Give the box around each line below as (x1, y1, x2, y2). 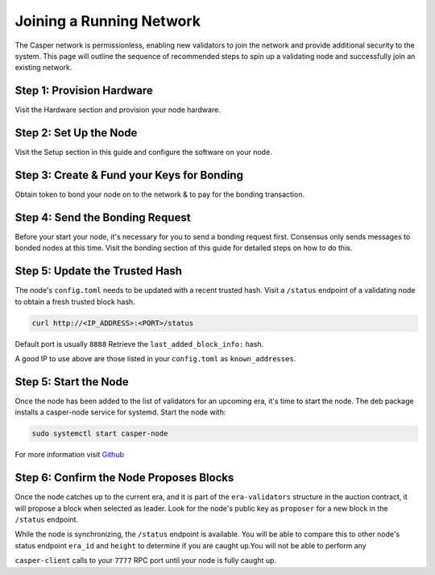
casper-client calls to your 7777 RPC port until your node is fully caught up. (14, 556, 277, 565)
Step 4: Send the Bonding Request (14, 210, 191, 224)
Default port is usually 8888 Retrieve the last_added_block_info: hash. (14, 339, 264, 348)
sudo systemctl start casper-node (31, 429, 168, 439)
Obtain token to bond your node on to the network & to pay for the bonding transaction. (14, 190, 305, 199)
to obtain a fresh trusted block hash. (14, 297, 136, 306)
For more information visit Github (14, 450, 125, 460)
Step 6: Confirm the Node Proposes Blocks (14, 471, 234, 485)
